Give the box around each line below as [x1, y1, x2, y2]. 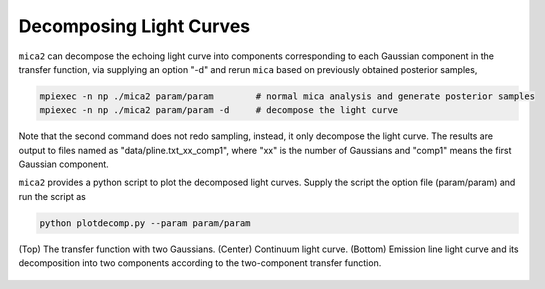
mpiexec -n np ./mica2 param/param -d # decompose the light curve [39, 105, 399, 116]
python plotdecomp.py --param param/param [39, 217, 251, 229]
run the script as [18, 190, 87, 202]
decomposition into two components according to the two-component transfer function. [18, 257, 382, 269]
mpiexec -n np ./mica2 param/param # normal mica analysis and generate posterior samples [39, 90, 535, 102]
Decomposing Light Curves [18, 15, 251, 37]
